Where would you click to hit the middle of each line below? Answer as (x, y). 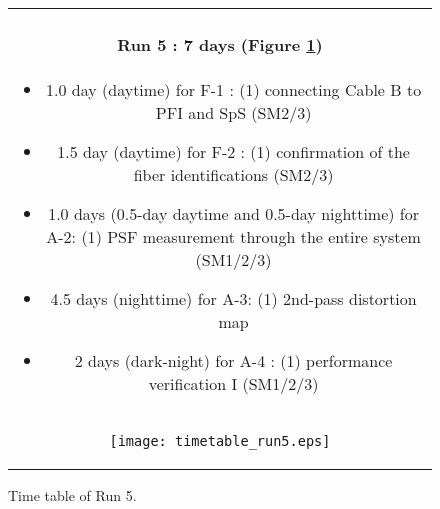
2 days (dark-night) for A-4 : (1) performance (233, 360)
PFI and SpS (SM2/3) (233, 112)
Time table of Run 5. (72, 494)
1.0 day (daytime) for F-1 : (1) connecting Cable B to (234, 89)
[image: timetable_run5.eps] (220, 440)
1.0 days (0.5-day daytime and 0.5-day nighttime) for (233, 213)
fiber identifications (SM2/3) (233, 174)
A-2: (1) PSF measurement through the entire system (233, 236)
